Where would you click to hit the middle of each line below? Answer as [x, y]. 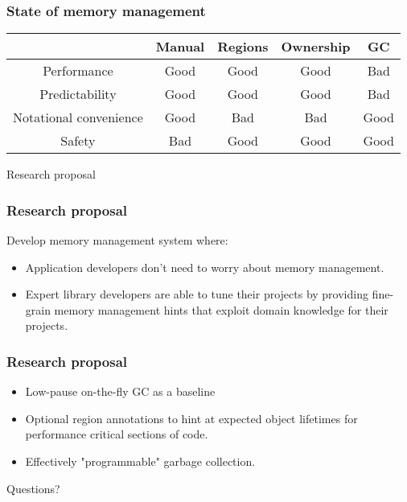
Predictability [78, 94]
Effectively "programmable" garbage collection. [140, 461]
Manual [180, 47]
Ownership [316, 47]
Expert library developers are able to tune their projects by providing [197, 294]
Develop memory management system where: [117, 240]
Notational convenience [78, 117]
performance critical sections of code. [117, 434]
